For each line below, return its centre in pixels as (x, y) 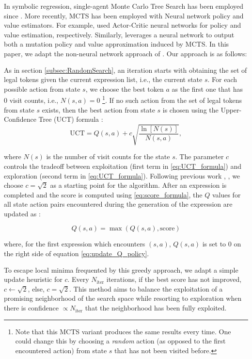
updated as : (22, 213)
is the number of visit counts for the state (108, 156)
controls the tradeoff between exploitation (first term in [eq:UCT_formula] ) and (123, 166)
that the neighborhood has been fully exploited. (156, 308)
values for (226, 194)
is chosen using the (190, 109)
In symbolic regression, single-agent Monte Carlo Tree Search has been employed (124, 6)
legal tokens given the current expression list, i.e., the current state (103, 79)
